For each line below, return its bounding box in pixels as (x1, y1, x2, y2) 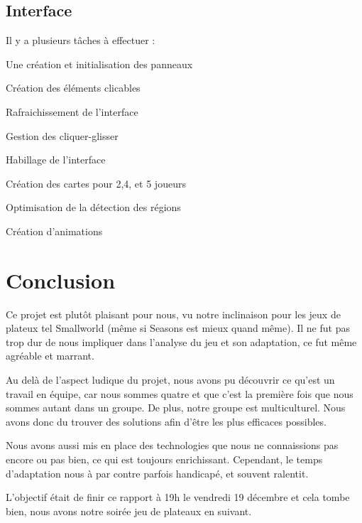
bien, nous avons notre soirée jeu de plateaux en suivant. (6, 503, 252, 518)
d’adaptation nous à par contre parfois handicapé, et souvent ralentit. (6, 465, 309, 480)
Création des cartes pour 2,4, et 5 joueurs (6, 176, 186, 190)
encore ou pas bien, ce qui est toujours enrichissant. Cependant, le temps (6, 452, 323, 467)
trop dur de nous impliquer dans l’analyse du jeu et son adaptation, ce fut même (6, 334, 357, 349)
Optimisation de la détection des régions (6, 200, 181, 215)
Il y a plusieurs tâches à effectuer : (6, 33, 155, 48)
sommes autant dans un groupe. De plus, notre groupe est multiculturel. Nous (6, 400, 346, 415)
